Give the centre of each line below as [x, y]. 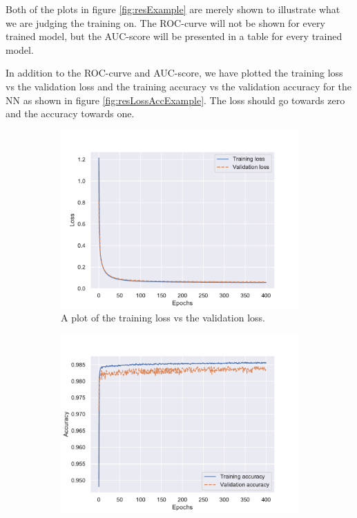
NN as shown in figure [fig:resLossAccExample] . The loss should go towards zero [175, 100]
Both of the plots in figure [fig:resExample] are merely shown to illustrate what [173, 9]
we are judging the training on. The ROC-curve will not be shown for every [165, 22]
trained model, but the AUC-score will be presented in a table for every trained [174, 36]
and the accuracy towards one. [70, 113]
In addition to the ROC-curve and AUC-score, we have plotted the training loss [174, 73]
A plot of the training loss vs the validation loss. [163, 318]
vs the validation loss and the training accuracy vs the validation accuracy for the [178, 86]
